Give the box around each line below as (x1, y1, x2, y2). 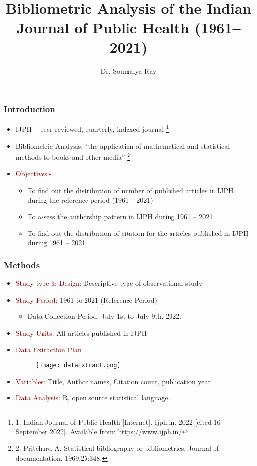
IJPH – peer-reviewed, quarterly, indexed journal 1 (15, 122, 169, 134)
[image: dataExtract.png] (35, 362, 121, 369)
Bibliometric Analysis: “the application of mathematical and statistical (15, 140, 230, 151)
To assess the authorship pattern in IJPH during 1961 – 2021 (27, 211, 213, 222)
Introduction (4, 103, 55, 115)
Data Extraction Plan (15, 344, 82, 354)
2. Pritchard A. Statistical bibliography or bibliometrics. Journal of (15, 443, 219, 453)
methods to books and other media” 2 (15, 151, 130, 162)
